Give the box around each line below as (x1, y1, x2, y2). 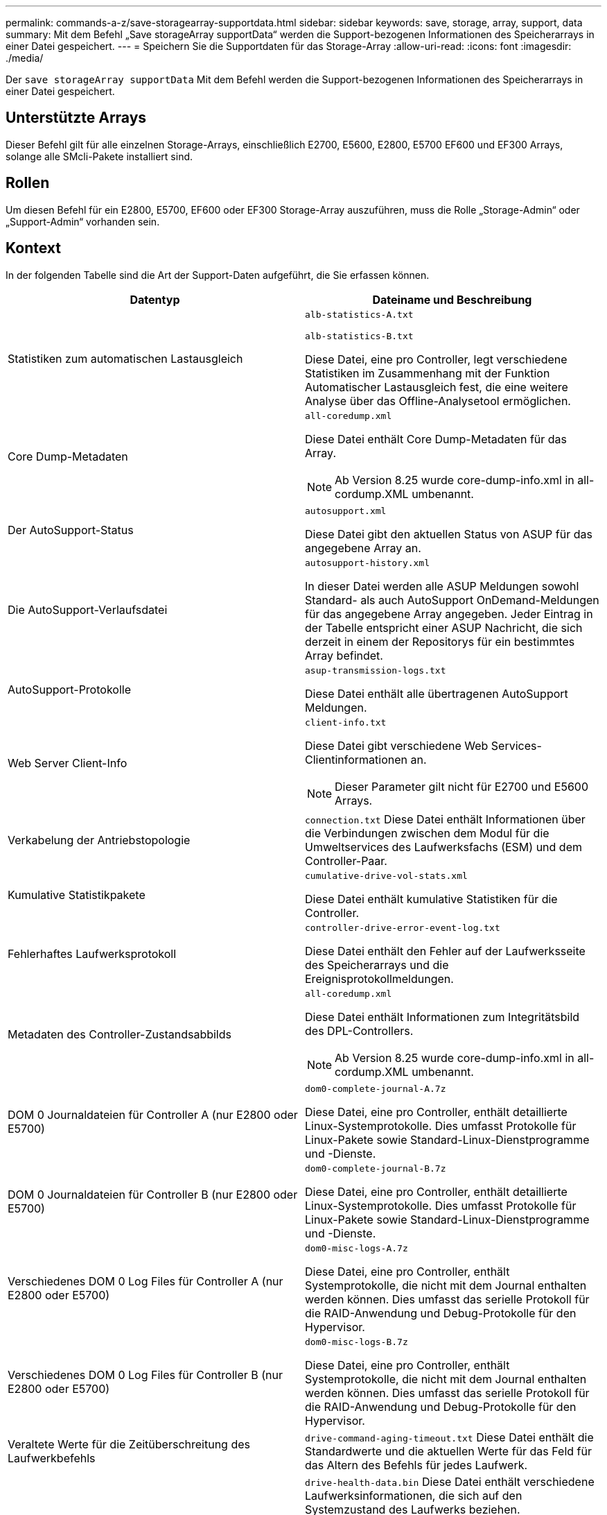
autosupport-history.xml (305, 557, 430, 568)
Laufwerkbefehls (8, 1450, 96, 1465)
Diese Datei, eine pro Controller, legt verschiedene (305, 352, 568, 366)
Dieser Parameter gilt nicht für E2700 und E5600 (335, 779, 588, 794)
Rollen (6, 174, 50, 192)
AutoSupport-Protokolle (8, 683, 131, 697)
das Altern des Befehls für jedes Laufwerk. (305, 1457, 528, 1472)
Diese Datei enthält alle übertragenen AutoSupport (305, 686, 568, 701)
